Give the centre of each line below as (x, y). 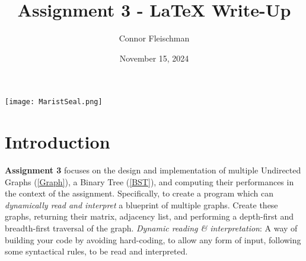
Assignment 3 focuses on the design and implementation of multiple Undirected (153, 170)
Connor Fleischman (154, 38)
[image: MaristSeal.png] (54, 102)
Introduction (58, 142)
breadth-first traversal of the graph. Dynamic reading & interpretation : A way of (151, 228)
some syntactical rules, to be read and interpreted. (96, 251)
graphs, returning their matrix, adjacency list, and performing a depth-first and (149, 216)
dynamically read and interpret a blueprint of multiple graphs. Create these (141, 204)
